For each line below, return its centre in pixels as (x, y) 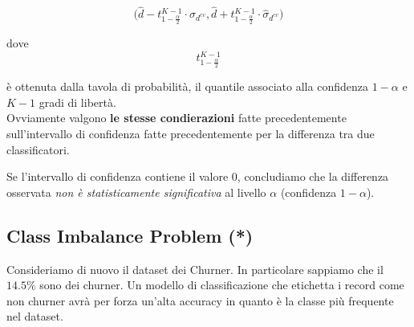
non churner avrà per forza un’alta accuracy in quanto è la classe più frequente (200, 300)
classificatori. (38, 149)
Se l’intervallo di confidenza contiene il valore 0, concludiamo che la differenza (198, 176)
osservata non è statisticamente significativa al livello (136, 192)
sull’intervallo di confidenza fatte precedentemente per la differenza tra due (191, 134)
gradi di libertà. (77, 102)
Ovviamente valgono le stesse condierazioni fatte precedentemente (177, 118)
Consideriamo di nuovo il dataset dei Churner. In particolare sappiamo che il (195, 269)
